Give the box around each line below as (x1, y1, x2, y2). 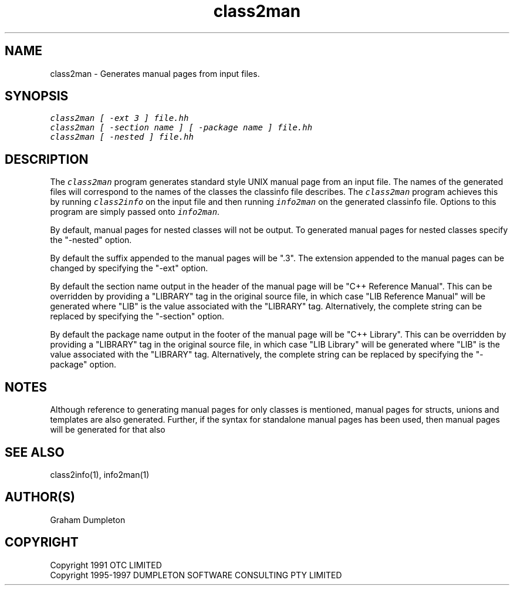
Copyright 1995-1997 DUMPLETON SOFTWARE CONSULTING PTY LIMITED (50, 569, 342, 580)
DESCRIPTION (5, 151, 89, 167)
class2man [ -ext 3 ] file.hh (50, 113, 189, 123)
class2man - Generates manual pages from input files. (50, 68, 260, 79)
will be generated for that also (50, 424, 165, 435)
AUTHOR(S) (5, 490, 75, 505)
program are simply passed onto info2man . (50, 207, 220, 217)
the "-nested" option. (50, 235, 132, 245)
